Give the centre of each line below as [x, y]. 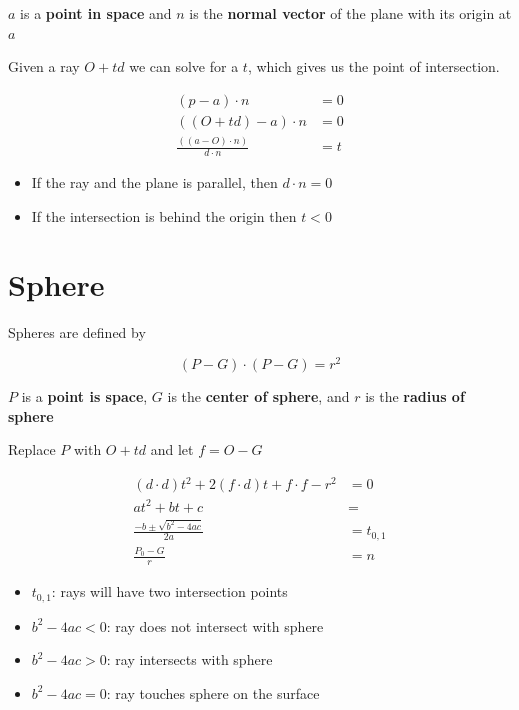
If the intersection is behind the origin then [164, 215]
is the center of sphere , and [258, 396]
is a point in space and [96, 13]
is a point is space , [84, 396]
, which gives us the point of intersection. [373, 66]
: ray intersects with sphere [189, 659]
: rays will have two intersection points [169, 591]
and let [172, 449]
